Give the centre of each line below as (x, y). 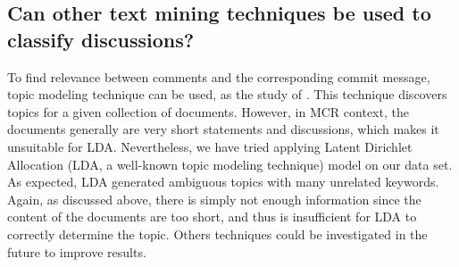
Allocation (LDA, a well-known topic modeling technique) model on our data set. (230, 164)
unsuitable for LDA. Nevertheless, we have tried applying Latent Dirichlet (210, 146)
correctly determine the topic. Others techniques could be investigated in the (217, 234)
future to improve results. (77, 251)
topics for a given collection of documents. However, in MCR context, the (208, 111)
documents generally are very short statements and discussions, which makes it (223, 129)
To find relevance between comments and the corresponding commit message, (219, 76)
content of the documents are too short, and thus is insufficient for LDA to (212, 217)
